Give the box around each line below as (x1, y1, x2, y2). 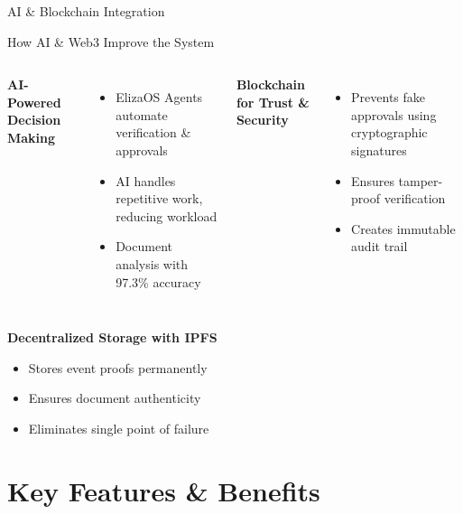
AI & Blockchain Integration (7, 2, 165, 20)
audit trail (351, 237, 408, 256)
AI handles (116, 171, 176, 190)
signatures (351, 140, 407, 159)
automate (116, 105, 168, 124)
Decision (7, 110, 61, 129)
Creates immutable (351, 219, 456, 238)
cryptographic (351, 123, 428, 142)
